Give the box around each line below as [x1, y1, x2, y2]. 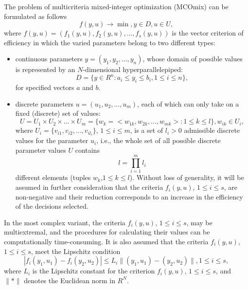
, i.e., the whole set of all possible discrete [96, 135, 221, 145]
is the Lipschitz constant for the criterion [32, 266, 155, 276]
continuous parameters [15, 54, 83, 64]
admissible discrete [184, 125, 240, 135]
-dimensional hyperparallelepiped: [83, 64, 183, 74]
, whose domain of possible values [142, 54, 243, 64]
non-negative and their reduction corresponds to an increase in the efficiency [15, 191, 243, 201]
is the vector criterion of [172, 28, 244, 38]
